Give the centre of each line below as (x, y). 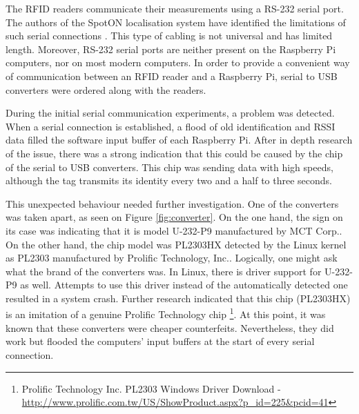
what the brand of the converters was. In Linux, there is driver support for (164, 271)
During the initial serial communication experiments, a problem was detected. (170, 113)
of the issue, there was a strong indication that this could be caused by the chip (174, 153)
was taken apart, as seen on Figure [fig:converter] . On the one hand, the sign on (174, 217)
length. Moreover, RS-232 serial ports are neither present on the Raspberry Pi (171, 49)
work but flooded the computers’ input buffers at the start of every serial (160, 341)
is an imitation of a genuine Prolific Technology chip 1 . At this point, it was (166, 313)
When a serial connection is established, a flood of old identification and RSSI (171, 126)
